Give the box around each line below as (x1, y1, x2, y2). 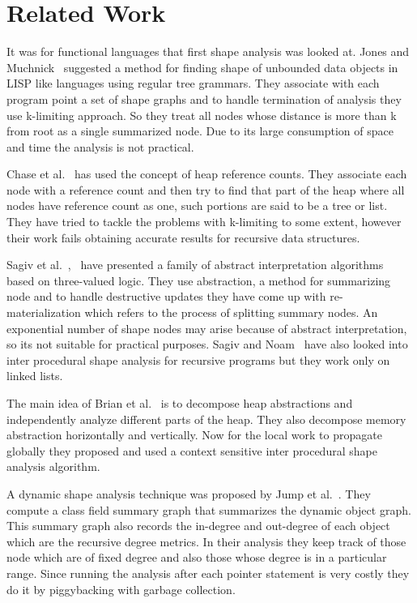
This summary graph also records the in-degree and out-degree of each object (6, 517, 390, 534)
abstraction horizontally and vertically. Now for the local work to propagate (6, 426, 382, 443)
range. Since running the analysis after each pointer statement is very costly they (6, 564, 410, 581)
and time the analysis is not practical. (6, 138, 194, 155)
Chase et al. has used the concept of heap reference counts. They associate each (6, 165, 407, 182)
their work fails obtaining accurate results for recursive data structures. (6, 229, 360, 246)
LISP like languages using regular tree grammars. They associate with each (6, 75, 380, 92)
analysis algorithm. (6, 458, 100, 475)
